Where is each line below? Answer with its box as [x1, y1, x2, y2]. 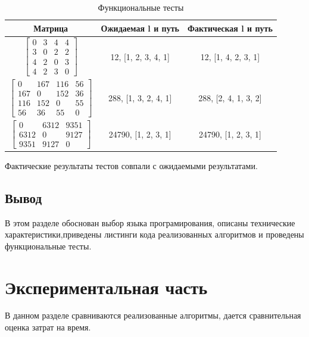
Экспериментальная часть [5, 274, 208, 299]
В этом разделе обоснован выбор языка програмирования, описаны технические [5, 216, 295, 229]
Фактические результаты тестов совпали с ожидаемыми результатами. [5, 159, 258, 171]
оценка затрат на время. [5, 321, 91, 333]
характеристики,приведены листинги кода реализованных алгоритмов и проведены [5, 228, 304, 241]
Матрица [33, 21, 68, 34]
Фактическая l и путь [187, 21, 273, 34]
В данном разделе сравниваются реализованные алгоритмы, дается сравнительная [5, 309, 301, 322]
